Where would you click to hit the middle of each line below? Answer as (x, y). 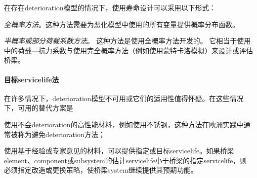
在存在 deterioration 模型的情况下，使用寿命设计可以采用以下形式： (110, 7)
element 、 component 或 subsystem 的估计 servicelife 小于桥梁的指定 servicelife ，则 (126, 160)
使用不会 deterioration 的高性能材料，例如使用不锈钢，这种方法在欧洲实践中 (124, 124)
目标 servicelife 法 (32, 79)
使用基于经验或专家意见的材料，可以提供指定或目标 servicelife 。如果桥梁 (119, 151)
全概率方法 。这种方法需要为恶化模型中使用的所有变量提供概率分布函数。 (122, 24)
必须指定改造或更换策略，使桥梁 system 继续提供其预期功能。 (101, 170)
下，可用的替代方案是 (39, 108)
